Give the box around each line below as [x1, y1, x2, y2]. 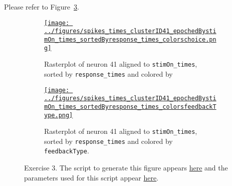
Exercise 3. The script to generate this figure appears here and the [24, 162, 228, 173]
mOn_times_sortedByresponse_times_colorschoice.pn [44, 36, 216, 43]
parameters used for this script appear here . [24, 172, 159, 182]
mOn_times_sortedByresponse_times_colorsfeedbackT [44, 103, 216, 110]
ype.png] [44, 111, 73, 119]
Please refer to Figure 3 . [4, 2, 79, 12]
